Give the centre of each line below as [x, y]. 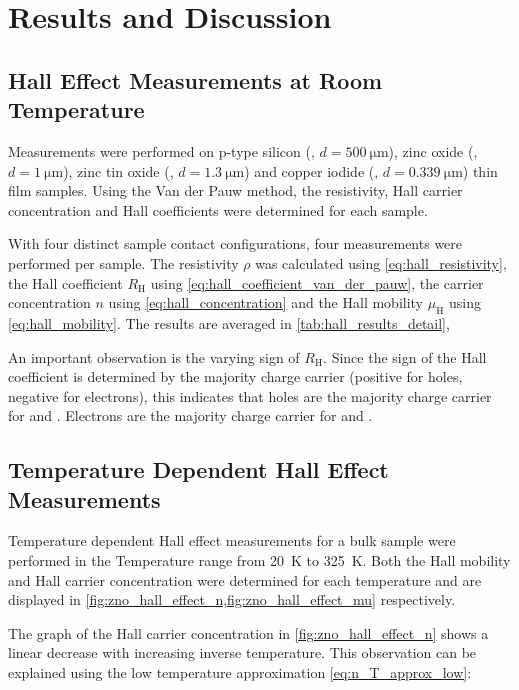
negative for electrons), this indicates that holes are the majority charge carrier [250, 395]
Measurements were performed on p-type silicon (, [161, 150]
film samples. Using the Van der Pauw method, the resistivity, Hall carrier [235, 190]
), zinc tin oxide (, [118, 170]
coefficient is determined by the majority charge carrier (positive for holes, [235, 376]
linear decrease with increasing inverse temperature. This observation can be [242, 652]
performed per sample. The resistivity [123, 262]
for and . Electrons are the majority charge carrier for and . [190, 415]
